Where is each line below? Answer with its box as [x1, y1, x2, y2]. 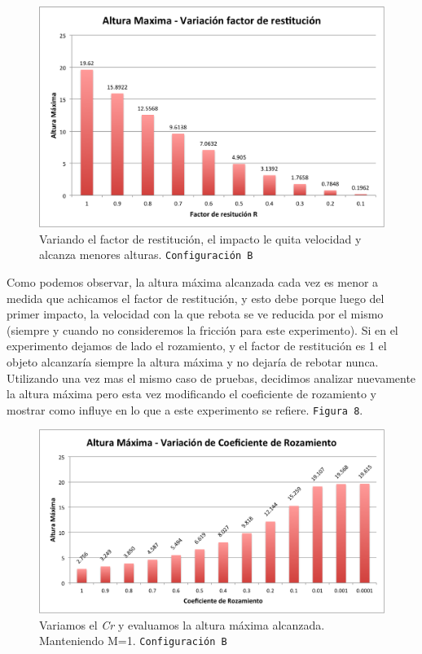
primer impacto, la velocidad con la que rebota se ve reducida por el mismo [7, 305, 384, 323]
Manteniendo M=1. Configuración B [39, 632, 227, 649]
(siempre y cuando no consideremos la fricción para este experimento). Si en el [7, 321, 398, 338]
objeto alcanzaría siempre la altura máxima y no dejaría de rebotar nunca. [7, 353, 379, 371]
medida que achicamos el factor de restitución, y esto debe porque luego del [7, 289, 385, 306]
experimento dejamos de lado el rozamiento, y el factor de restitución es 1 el [7, 337, 387, 354]
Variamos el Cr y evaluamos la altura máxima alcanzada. [39, 616, 325, 633]
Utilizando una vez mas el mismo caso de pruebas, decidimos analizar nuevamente [7, 369, 416, 386]
